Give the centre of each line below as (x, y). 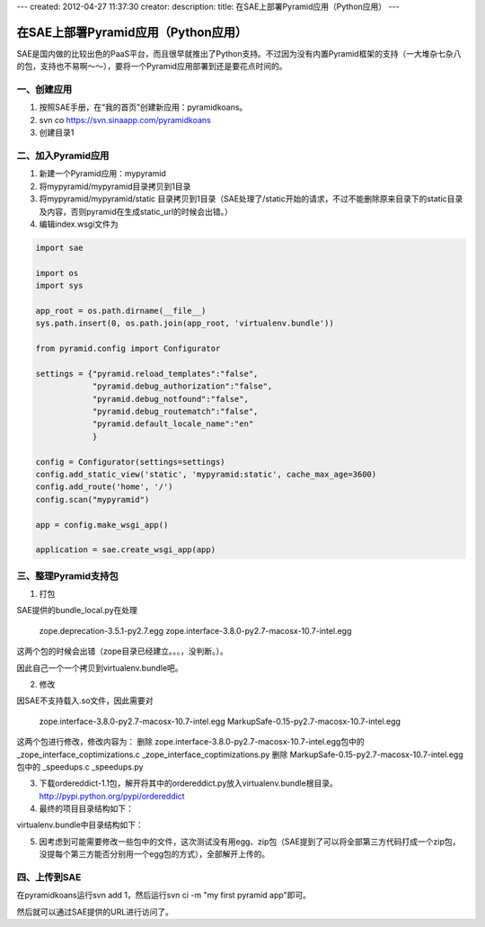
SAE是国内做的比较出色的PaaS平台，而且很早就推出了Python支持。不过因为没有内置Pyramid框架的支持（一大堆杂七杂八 (239, 53)
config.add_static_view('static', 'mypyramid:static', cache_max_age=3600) (206, 474)
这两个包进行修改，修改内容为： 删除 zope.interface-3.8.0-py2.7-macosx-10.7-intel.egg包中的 (190, 742)
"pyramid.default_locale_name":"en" (173, 424)
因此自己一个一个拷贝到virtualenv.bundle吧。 (100, 668)
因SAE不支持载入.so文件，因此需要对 (85, 700)
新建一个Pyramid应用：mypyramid (102, 174)
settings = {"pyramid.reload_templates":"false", (147, 374)
